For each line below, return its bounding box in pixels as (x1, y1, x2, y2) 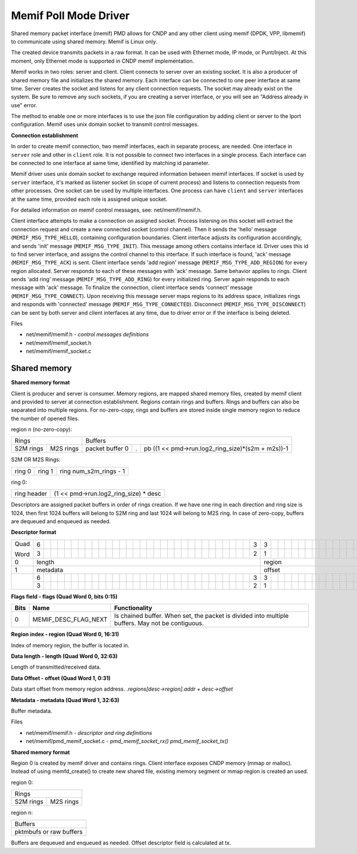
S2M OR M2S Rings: (11, 456, 61, 463)
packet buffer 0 (85, 445, 129, 453)
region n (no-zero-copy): (11, 426, 73, 433)
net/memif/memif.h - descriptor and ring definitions (26, 729, 152, 736)
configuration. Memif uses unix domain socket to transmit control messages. (11, 121, 199, 128)
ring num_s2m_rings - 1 (59, 467, 125, 475)
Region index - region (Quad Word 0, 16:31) (11, 631, 120, 638)
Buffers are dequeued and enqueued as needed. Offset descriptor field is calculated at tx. (11, 839, 231, 846)
